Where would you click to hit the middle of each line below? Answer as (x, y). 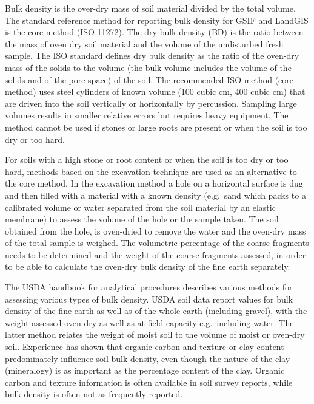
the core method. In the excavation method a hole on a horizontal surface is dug (154, 183)
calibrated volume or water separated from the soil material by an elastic (140, 207)
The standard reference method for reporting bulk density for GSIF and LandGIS (157, 20)
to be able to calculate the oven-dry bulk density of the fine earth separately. (148, 266)
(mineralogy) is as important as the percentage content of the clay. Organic (145, 370)
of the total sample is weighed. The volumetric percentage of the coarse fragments (157, 243)
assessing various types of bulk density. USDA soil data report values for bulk (149, 299)
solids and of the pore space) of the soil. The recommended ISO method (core (149, 79)
